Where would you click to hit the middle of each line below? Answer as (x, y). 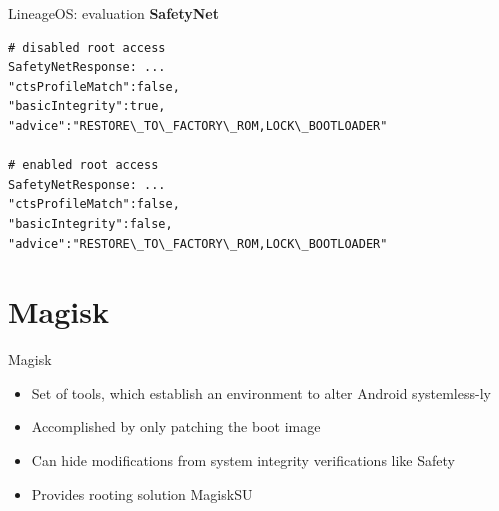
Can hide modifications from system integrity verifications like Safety (243, 460)
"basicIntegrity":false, (90, 223)
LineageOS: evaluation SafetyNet (113, 13)
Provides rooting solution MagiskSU (142, 493)
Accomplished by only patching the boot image (176, 426)
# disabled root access (87, 47)
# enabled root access (83, 165)
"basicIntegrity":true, (87, 106)
